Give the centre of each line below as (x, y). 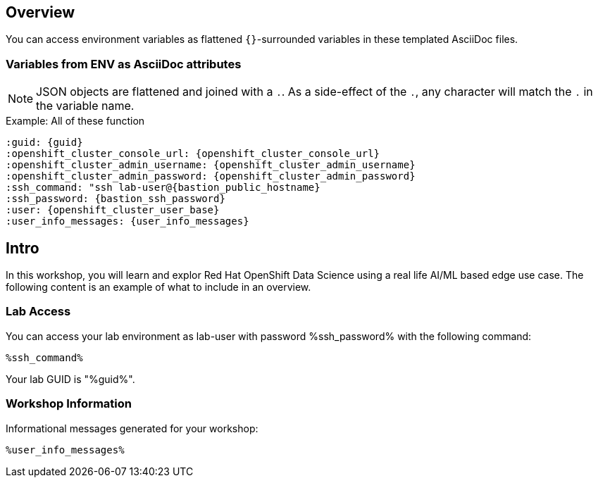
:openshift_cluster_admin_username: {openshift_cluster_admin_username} (211, 165)
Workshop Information (69, 404)
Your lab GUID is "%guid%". (70, 379)
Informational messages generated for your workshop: (132, 428)
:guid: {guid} (44, 143)
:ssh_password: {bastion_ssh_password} (116, 199)
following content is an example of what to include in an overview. (158, 287)
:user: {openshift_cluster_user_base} (113, 210)
